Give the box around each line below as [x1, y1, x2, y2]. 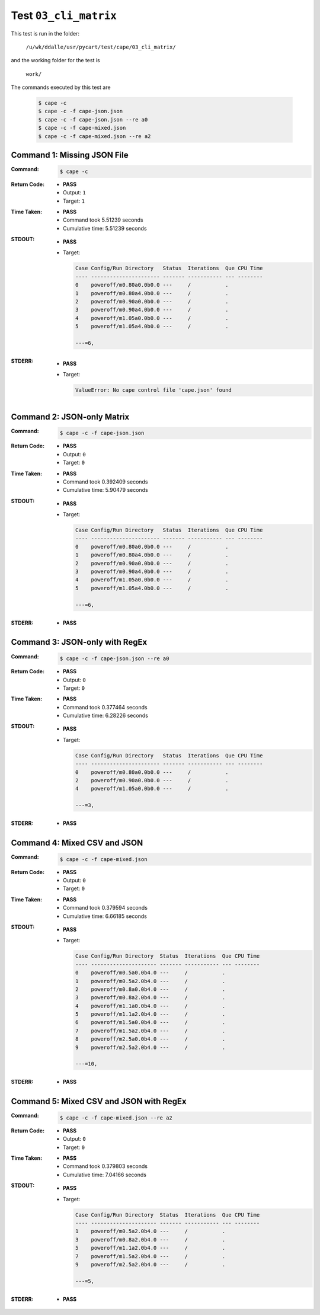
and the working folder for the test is [11, 57, 100, 64]
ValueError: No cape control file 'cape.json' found [75, 387, 232, 393]
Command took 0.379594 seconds [63, 904, 148, 911]
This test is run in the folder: [11, 30, 80, 37]
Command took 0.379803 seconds [63, 1163, 148, 1170]
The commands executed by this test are [11, 84, 111, 91]
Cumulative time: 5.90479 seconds [63, 487, 148, 494]
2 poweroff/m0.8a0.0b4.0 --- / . [75, 986, 226, 993]
